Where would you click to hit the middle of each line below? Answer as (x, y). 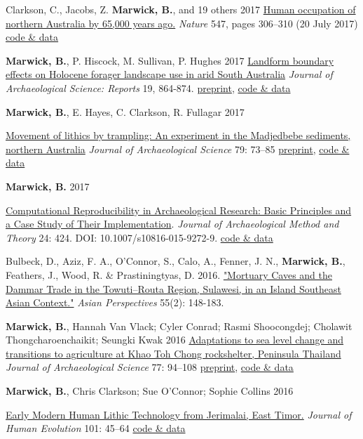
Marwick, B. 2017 (48, 186)
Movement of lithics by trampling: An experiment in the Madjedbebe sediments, (178, 135)
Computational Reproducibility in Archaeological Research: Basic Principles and (179, 210)
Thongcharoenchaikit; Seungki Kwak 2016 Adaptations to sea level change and (175, 340)
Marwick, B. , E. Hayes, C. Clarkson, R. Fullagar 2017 (125, 111)
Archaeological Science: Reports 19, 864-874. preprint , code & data (148, 87)
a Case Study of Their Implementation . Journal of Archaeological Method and (172, 224)
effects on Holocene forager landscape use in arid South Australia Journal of (169, 74)
